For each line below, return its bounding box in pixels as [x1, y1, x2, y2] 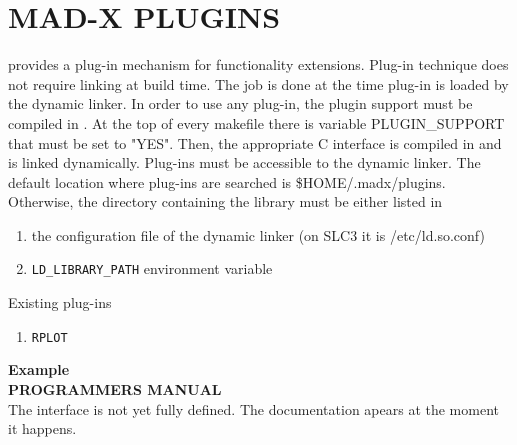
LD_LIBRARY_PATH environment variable [31, 258, 273, 279]
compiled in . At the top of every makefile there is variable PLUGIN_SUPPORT [8, 112, 505, 133]
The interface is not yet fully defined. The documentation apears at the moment [8, 398, 499, 419]
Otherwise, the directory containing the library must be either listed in [8, 191, 443, 212]
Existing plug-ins [8, 292, 112, 313]
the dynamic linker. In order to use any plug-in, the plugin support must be [8, 93, 473, 114]
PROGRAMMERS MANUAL [8, 378, 222, 399]
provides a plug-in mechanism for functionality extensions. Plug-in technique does [8, 54, 509, 75]
